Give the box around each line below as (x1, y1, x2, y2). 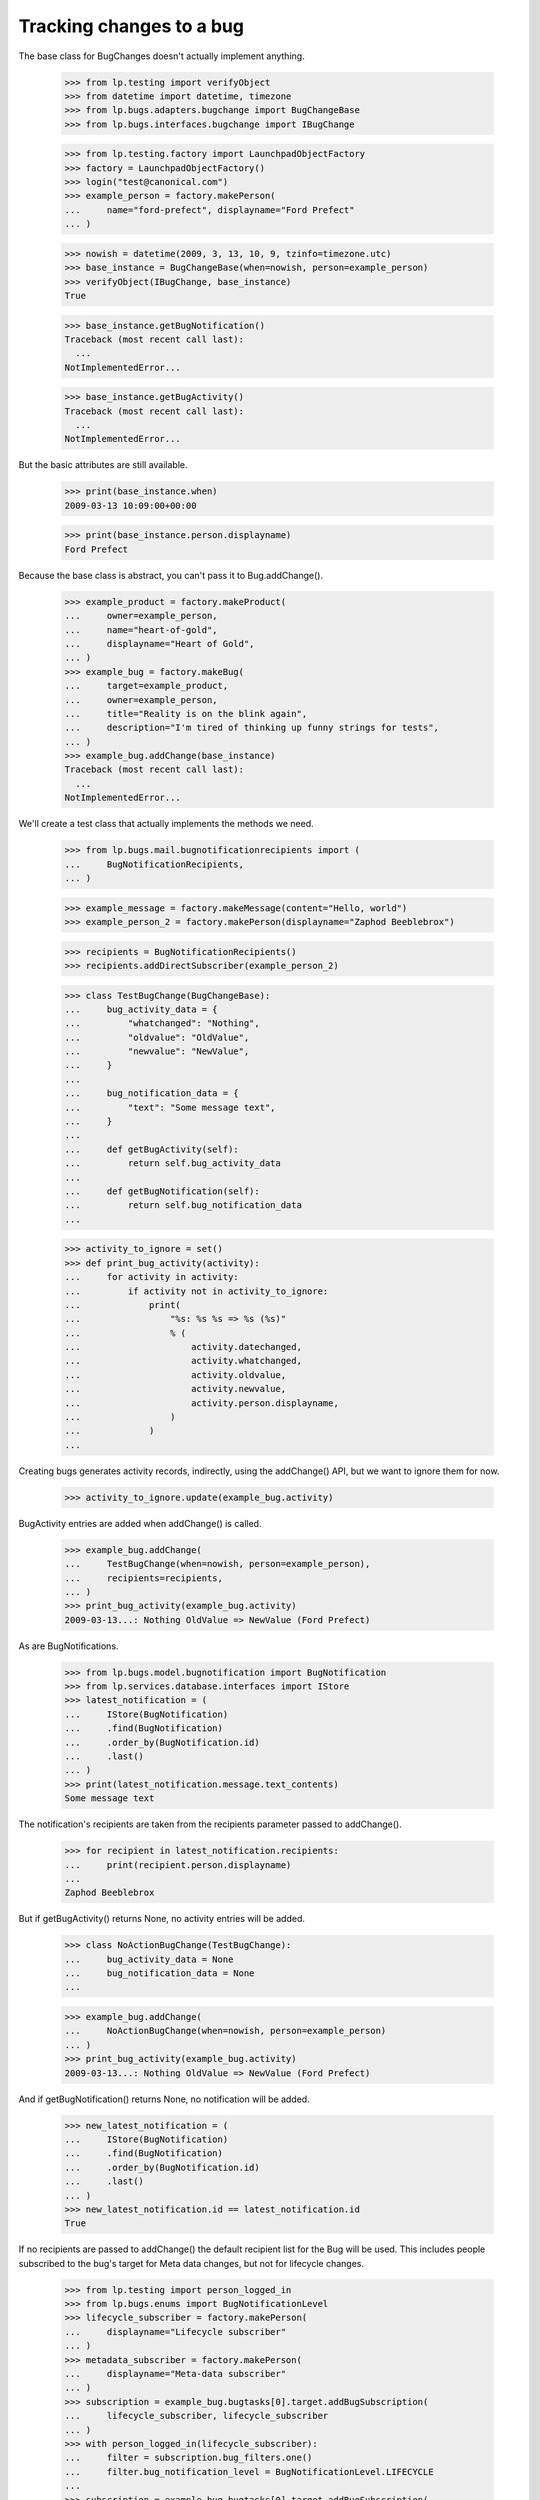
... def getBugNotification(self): (64, 1185, 260, 1197)
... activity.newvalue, (64, 1383, 287, 1395)
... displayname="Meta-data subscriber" (64, 2368, 287, 2380)
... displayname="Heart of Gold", (64, 638, 255, 649)
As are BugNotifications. (18, 1640, 119, 1652)
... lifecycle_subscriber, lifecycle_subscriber (64, 2410, 329, 2422)
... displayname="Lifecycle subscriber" (64, 2326, 287, 2337)
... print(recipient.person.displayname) (64, 1859, 292, 1870)
